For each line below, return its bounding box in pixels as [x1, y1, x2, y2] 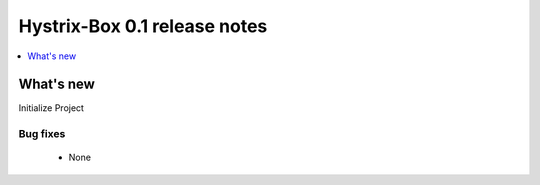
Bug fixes [18, 127, 66, 141]
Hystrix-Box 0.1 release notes [18, 15, 268, 37]
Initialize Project [18, 102, 85, 114]
